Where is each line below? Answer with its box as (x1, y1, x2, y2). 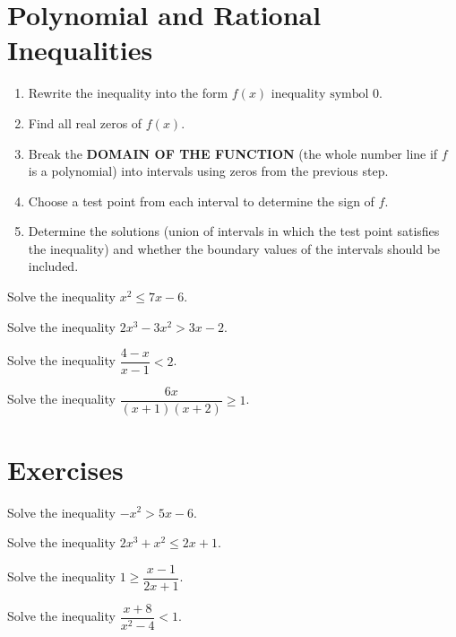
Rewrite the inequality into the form (28, 83, 228, 102)
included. (28, 257, 79, 275)
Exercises (7, 450, 124, 487)
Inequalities (7, 31, 153, 68)
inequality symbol (271, 88, 369, 101)
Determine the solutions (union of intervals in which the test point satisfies (28, 222, 440, 240)
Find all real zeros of (28, 113, 142, 132)
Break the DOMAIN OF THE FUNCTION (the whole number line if (28, 144, 438, 162)
